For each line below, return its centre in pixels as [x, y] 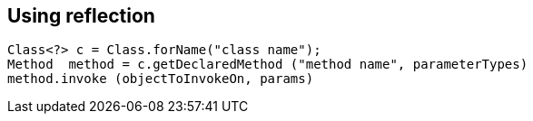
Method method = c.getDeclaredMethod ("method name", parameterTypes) [268, 65]
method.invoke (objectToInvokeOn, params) [161, 79]
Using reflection [81, 16]
